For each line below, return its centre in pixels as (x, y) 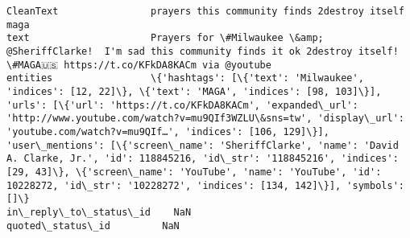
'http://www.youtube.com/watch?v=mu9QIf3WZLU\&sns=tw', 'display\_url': (205, 119)
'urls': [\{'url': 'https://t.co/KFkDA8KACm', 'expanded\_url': (182, 105)
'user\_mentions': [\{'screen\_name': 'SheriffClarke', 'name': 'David (203, 145)
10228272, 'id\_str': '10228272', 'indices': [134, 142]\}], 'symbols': (205, 185)
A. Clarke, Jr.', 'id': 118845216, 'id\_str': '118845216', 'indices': (203, 159)
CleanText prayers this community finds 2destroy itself (205, 11)
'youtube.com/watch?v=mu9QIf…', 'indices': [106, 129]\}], (168, 131)
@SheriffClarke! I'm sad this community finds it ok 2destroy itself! (203, 51)
